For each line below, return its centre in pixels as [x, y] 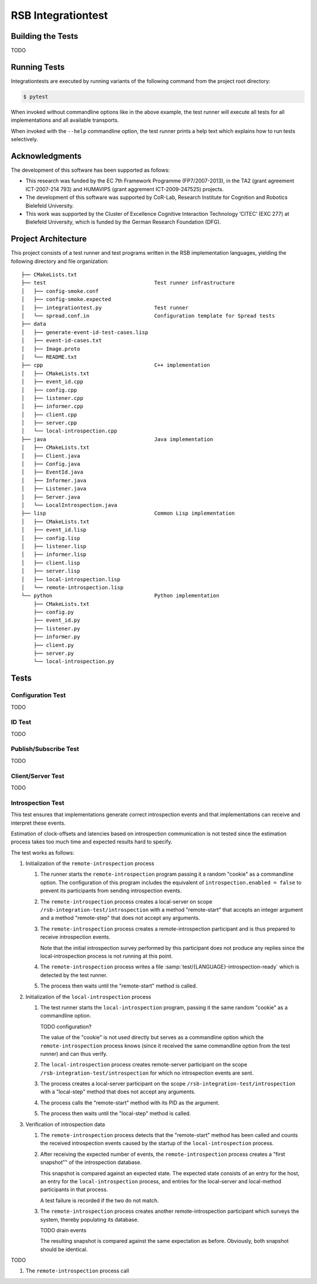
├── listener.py [57, 628]
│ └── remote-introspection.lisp [72, 587]
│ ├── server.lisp [51, 571]
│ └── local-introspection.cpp [69, 431]
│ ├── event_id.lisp [54, 530]
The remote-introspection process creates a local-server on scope [126, 901]
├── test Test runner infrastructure [128, 283]
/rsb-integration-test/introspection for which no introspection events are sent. [147, 1073]
